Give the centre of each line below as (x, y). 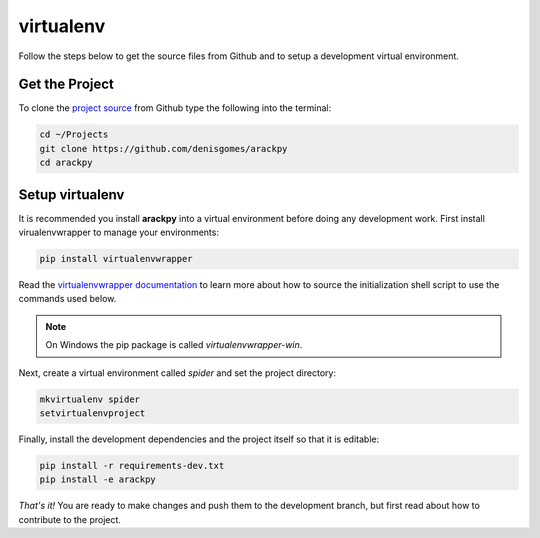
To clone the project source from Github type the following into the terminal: (175, 108)
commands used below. (67, 299)
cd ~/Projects (74, 134)
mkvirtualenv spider (89, 399)
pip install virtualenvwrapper (116, 259)
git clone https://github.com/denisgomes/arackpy (163, 148)
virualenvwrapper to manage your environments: (119, 232)
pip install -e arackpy (98, 479)
